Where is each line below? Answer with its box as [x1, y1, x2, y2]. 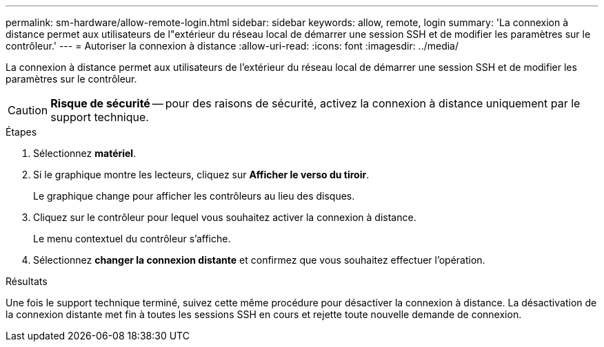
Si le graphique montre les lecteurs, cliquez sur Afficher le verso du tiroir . [33, 169, 370, 180]
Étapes [6, 126, 37, 138]
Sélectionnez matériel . [33, 147, 137, 159]
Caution [8, 103, 48, 117]
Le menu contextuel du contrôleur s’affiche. [33, 233, 231, 244]
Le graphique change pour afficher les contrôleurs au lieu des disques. [33, 190, 355, 202]
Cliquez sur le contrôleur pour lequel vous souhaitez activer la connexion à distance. [33, 211, 416, 223]
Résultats [6, 275, 48, 287]
